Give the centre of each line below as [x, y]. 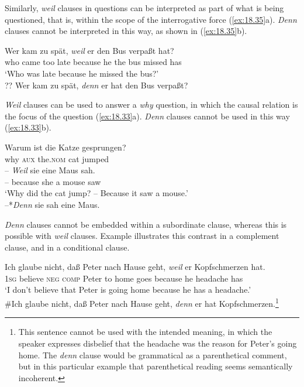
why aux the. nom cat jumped [57, 158]
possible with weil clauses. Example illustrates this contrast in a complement [142, 236]
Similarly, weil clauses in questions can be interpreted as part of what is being [144, 8]
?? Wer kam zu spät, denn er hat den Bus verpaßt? [96, 85]
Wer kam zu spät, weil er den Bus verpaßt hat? [89, 50]
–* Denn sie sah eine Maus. [52, 204]
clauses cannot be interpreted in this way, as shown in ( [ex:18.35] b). [126, 31]
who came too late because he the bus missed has [93, 62]
